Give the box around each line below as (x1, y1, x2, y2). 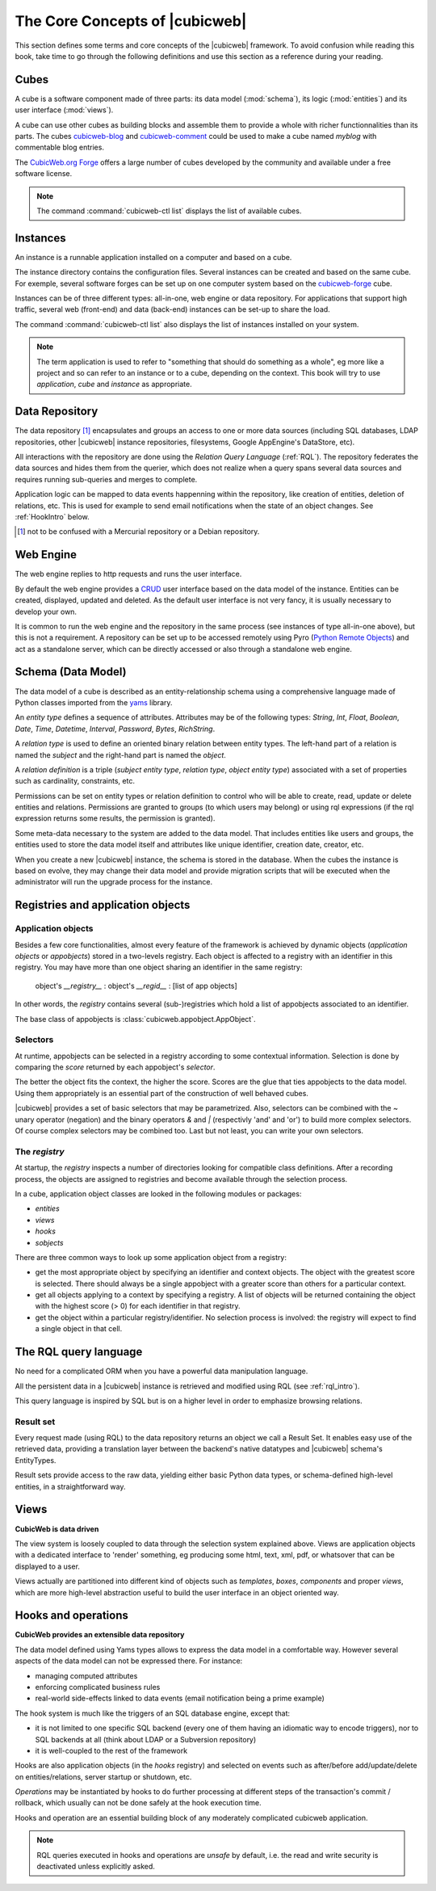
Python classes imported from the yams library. (15, 697, 173, 707)
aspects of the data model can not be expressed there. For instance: (15, 1656, 243, 1666)
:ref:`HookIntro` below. (15, 512, 90, 522)
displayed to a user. (15, 1561, 81, 1571)
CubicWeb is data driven (15, 1523, 99, 1534)
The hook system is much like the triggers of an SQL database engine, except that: (15, 1708, 291, 1718)
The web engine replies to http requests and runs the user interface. (15, 569, 242, 579)
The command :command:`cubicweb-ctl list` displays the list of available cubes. (36, 206, 302, 216)
